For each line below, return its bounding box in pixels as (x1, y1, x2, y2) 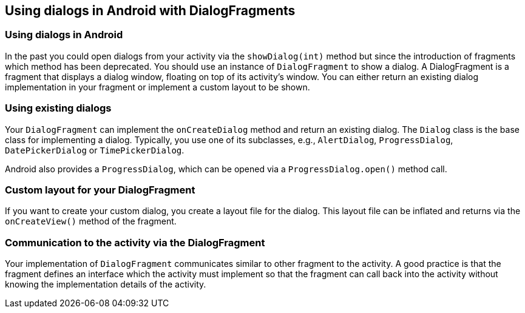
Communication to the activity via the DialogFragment (5, 236, 265, 249)
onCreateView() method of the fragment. (5, 216, 177, 227)
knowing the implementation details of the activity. (5, 279, 206, 290)
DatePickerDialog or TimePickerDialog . (5, 144, 185, 155)
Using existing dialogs (5, 102, 112, 115)
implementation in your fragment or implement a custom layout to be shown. (5, 81, 310, 92)
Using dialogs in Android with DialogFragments (5, 3, 296, 18)
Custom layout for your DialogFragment (5, 183, 195, 196)
